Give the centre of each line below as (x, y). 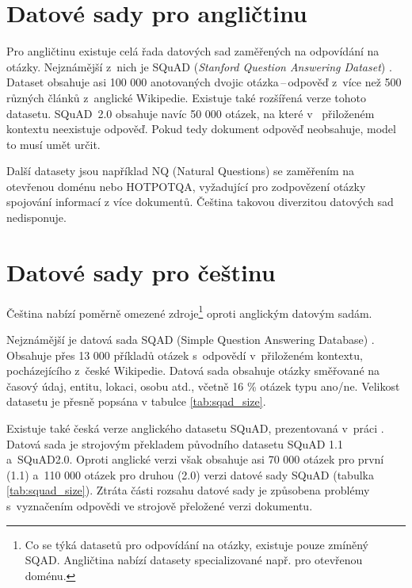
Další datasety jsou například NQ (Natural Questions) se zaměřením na (181, 171)
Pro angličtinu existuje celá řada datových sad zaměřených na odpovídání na (193, 51)
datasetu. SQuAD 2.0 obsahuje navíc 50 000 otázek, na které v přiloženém (191, 113)
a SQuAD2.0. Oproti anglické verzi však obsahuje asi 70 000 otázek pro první (195, 459)
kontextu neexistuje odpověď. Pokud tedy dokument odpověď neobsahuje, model (201, 129)
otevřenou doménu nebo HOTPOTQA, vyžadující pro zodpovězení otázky (186, 186)
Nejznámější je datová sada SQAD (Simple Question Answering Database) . (191, 340)
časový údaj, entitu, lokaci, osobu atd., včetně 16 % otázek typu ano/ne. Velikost (203, 386)
